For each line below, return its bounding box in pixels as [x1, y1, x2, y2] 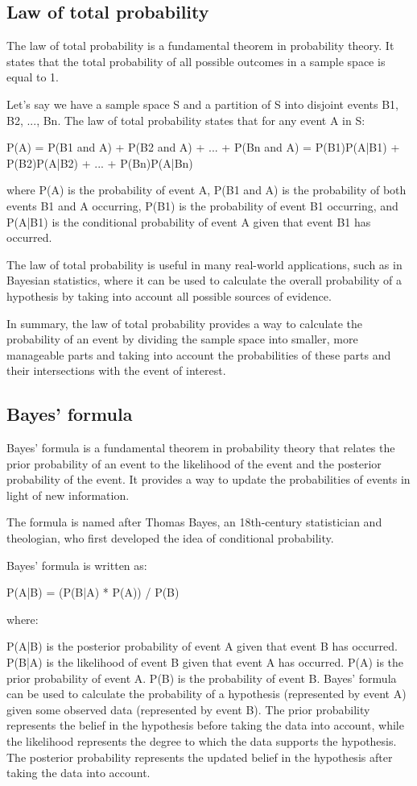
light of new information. [6, 486, 130, 503]
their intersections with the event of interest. [6, 362, 226, 379]
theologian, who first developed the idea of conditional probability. [6, 530, 334, 547]
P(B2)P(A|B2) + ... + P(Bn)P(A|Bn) [6, 154, 193, 171]
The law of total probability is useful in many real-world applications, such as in [6, 256, 403, 272]
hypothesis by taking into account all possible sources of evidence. [6, 287, 332, 304]
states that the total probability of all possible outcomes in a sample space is [6, 52, 386, 69]
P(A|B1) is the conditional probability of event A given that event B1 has [6, 213, 371, 230]
